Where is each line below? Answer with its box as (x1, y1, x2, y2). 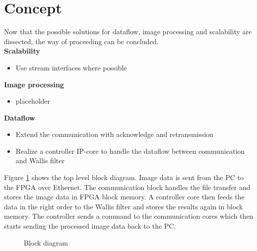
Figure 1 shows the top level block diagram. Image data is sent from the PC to (4, 172, 244, 183)
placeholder (15, 96, 51, 106)
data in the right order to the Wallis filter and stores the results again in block (4, 201, 243, 211)
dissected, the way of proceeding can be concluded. (4, 36, 159, 46)
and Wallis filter (15, 155, 64, 166)
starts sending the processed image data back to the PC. (4, 221, 176, 231)
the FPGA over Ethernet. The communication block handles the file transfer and (4, 182, 251, 192)
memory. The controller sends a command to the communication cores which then (4, 211, 254, 221)
